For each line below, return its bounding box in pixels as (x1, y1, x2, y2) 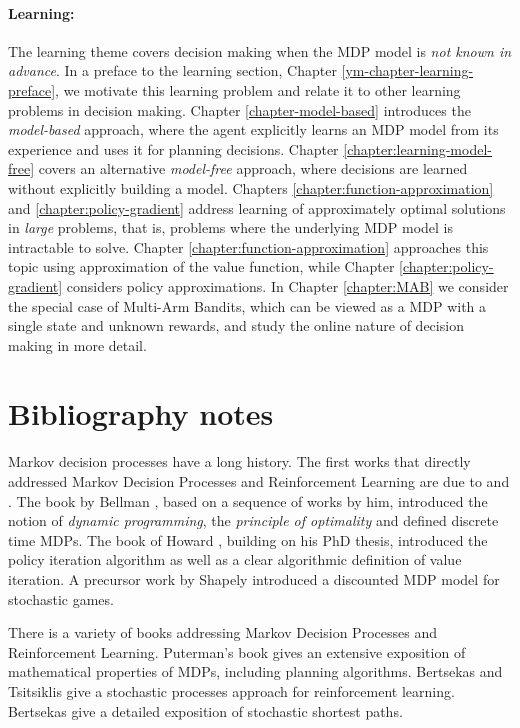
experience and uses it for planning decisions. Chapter (8, 138, 339, 159)
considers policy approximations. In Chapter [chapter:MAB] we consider (66, 275, 509, 296)
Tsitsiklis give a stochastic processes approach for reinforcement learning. (8, 680, 455, 701)
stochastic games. (8, 588, 114, 609)
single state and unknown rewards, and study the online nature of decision (8, 315, 464, 336)
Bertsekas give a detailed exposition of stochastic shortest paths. (8, 700, 403, 721)
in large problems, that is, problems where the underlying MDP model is (8, 217, 454, 238)
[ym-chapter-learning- (341, 60, 474, 81)
